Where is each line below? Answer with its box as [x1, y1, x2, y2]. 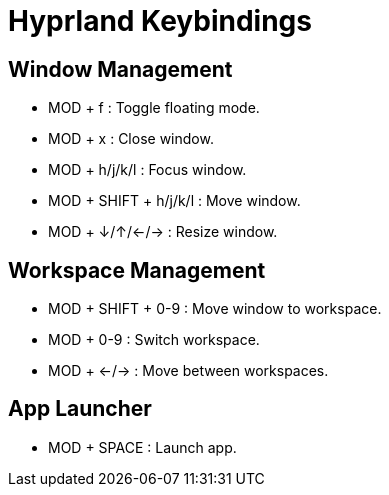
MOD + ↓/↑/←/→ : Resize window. [48, 223, 278, 241]
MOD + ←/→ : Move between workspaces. [48, 362, 329, 380]
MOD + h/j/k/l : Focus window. [48, 161, 247, 179]
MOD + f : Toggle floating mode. [48, 99, 260, 117]
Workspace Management [8, 257, 266, 283]
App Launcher [8, 396, 152, 422]
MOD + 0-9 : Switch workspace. [48, 331, 260, 349]
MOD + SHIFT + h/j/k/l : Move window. [48, 192, 301, 210]
